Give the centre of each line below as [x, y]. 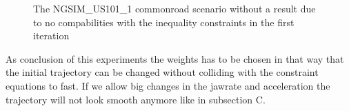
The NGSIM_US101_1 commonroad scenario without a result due [174, 8]
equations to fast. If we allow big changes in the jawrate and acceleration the [168, 85]
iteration [51, 36]
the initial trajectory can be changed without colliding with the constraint [162, 72]
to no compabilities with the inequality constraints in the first [164, 22]
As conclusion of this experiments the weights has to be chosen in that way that [175, 58]
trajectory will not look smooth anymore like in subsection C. [136, 99]
